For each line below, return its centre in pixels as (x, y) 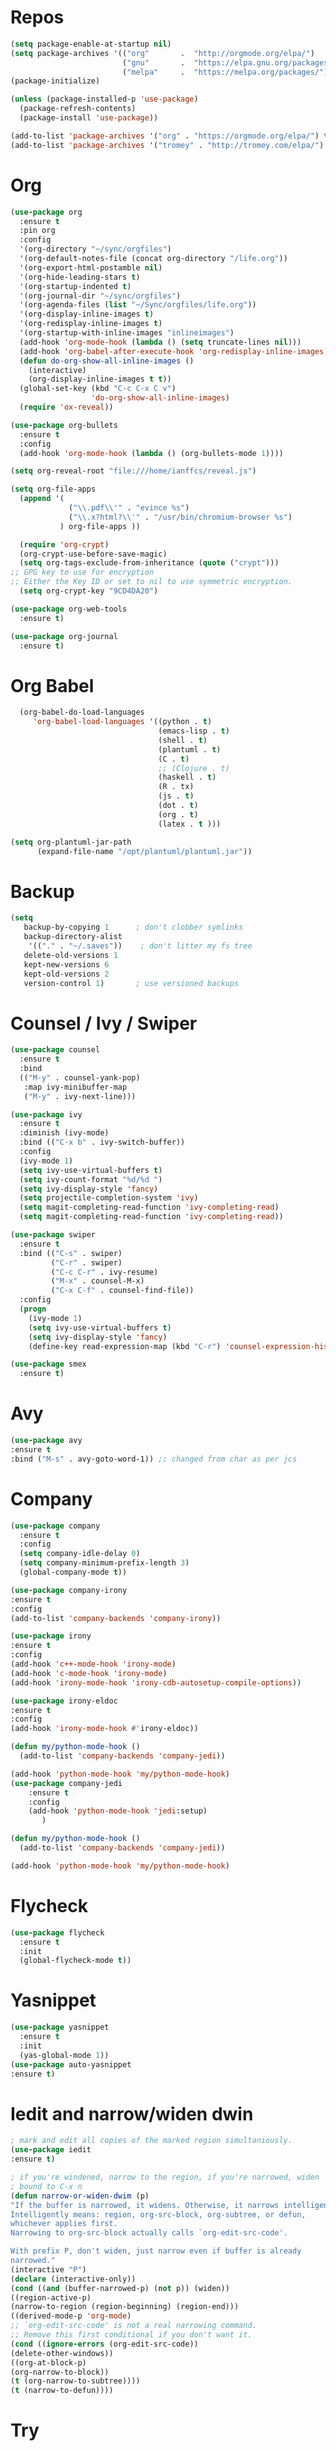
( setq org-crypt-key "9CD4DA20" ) (89, 591)
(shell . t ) (183, 740)
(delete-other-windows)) (62, 2353)
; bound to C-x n (46, 2186)
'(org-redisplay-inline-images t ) (91, 324)
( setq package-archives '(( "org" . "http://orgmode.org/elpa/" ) (162, 53)
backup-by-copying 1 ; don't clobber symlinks (133, 927)
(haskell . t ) (187, 777)
